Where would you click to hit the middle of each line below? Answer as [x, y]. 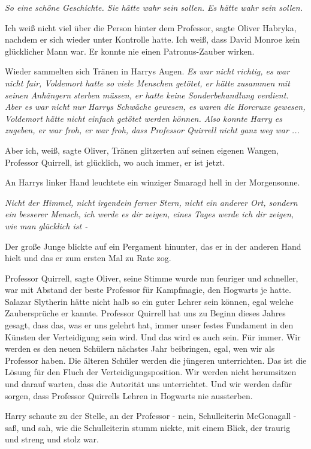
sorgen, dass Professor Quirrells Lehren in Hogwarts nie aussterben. [129, 395]
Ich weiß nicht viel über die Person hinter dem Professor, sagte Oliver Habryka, [151, 27]
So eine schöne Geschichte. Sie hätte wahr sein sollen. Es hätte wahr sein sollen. [154, 7]
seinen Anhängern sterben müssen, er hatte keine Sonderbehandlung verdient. [147, 95]
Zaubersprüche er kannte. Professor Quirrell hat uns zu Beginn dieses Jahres [145, 313]
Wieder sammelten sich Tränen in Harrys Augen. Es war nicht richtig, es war [147, 71]
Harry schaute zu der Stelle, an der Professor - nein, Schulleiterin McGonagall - [151, 416]
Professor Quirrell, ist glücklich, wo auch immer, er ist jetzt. [115, 162]
